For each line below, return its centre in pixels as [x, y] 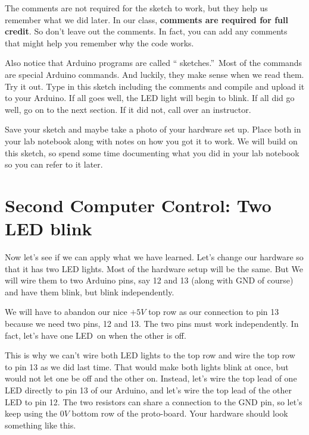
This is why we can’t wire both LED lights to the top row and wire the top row [150, 355]
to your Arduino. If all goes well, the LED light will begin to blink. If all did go [150, 98]
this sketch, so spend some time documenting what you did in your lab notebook [152, 152]
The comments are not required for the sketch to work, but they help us [136, 8]
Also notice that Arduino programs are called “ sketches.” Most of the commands [154, 63]
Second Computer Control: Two [138, 205]
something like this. [40, 425]
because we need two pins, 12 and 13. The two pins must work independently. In [152, 323]
